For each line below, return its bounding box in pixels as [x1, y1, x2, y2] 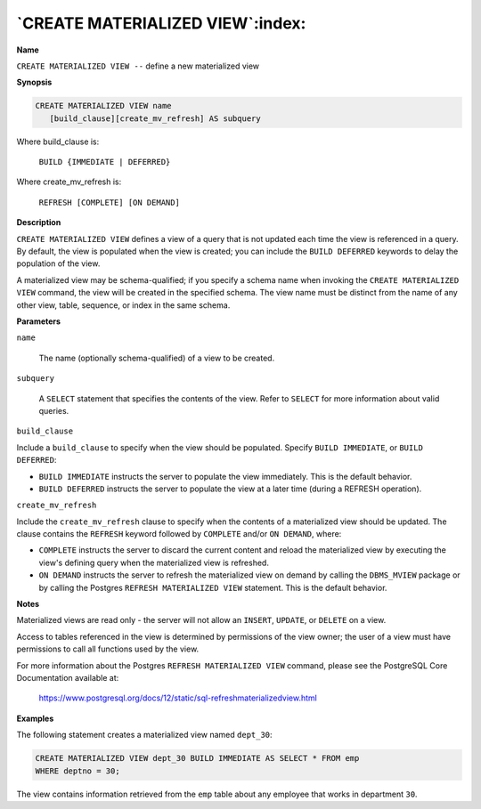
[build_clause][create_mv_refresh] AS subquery [49, 113, 262, 124]
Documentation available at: [16, 672, 119, 683]
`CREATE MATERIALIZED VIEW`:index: [16, 13, 306, 33]
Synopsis [16, 77, 53, 88]
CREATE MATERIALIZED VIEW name [35, 101, 173, 111]
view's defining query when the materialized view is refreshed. [38, 557, 269, 568]
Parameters [16, 316, 61, 327]
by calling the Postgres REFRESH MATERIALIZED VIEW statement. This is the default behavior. [38, 582, 387, 593]
